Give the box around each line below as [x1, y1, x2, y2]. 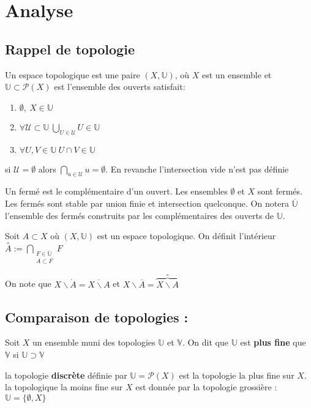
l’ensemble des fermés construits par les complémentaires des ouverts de [5, 209, 274, 221]
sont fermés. [257, 185, 302, 198]
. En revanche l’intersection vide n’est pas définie [105, 162, 289, 175]
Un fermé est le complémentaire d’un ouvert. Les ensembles [5, 185, 228, 198]
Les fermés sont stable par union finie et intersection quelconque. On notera [5, 196, 289, 209]
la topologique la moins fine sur [5, 380, 123, 393]
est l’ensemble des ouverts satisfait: [54, 80, 185, 93]
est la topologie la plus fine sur [179, 368, 294, 381]
